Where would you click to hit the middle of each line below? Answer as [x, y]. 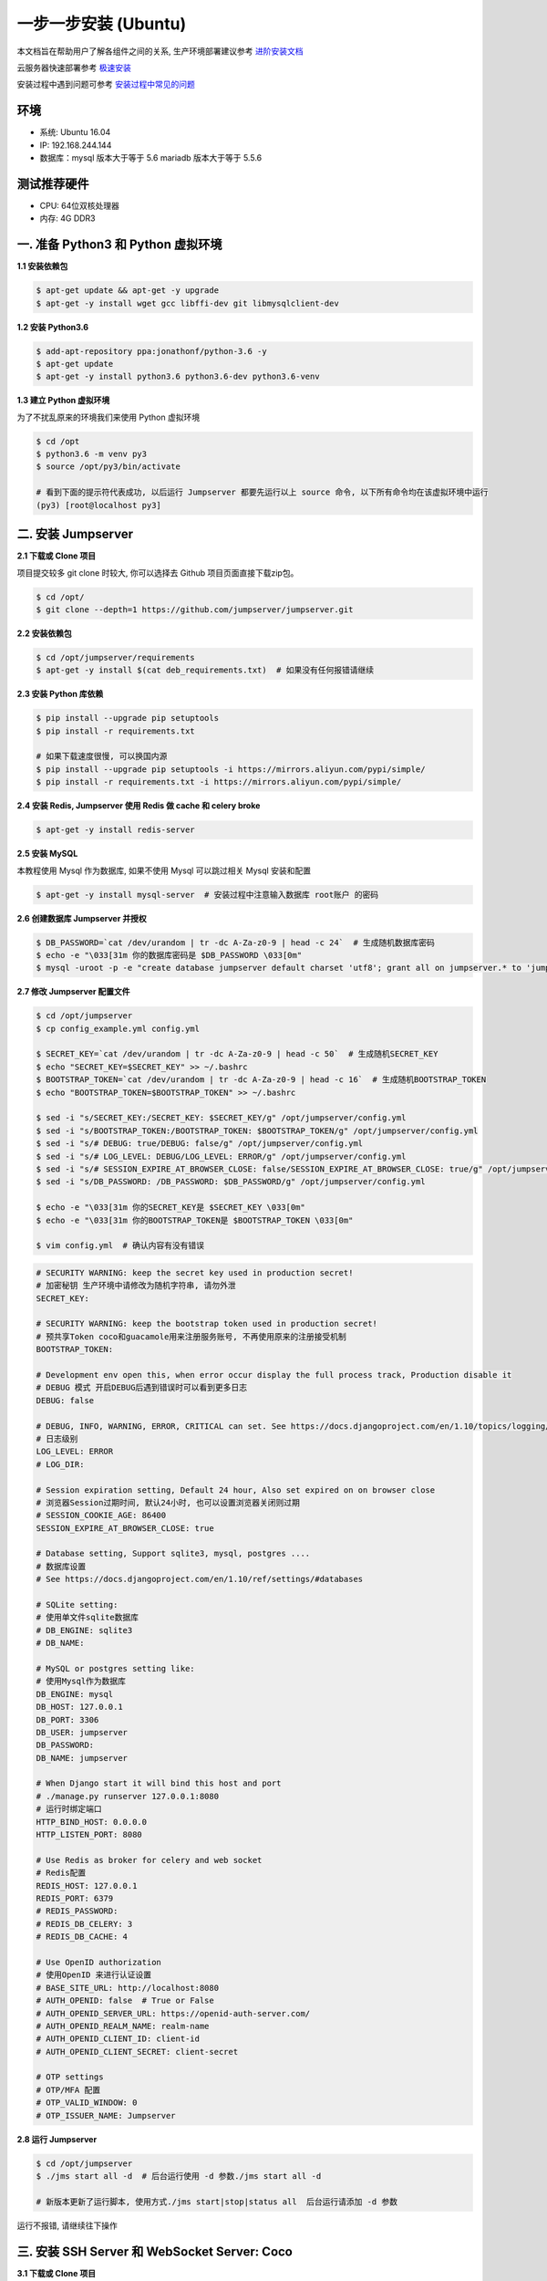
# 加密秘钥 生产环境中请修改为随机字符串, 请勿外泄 [136, 1286]
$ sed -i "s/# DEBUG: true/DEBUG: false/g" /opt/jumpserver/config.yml [200, 1144]
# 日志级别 [57, 1438]
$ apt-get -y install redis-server [115, 830]
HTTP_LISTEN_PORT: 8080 [89, 1835]
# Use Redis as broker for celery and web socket [149, 1860]
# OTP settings [70, 2077]
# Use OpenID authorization [98, 1962]
